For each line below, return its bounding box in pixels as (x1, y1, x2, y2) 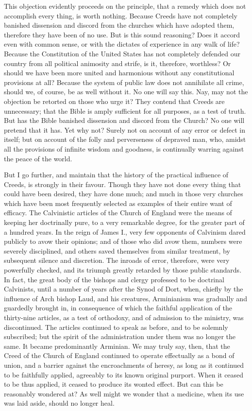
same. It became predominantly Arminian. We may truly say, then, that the (4, 341, 230, 351)
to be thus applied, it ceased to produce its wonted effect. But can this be (4, 379, 223, 389)
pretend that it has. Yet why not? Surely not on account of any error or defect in (4, 124, 245, 135)
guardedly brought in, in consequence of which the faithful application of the (4, 303, 233, 313)
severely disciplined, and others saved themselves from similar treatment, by (4, 245, 230, 256)
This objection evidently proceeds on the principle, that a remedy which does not (4, 1, 246, 11)
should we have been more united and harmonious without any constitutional (4, 68, 235, 78)
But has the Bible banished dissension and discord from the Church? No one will (4, 115, 245, 125)
